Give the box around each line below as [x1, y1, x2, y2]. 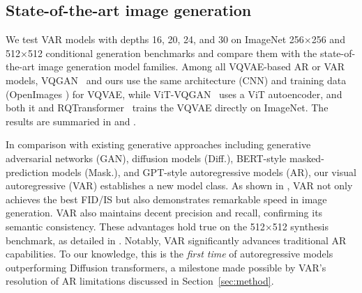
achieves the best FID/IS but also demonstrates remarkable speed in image [6, 191, 327, 206]
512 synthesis [272, 219, 329, 233]
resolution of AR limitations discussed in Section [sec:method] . [6, 274, 274, 288]
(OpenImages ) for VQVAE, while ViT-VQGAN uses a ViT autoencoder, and [6, 86, 342, 101]
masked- [289, 150, 324, 165]
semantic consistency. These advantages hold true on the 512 [6, 219, 265, 233]
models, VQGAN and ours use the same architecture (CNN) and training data [6, 72, 347, 87]
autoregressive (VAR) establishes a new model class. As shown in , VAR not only [6, 178, 353, 193]
